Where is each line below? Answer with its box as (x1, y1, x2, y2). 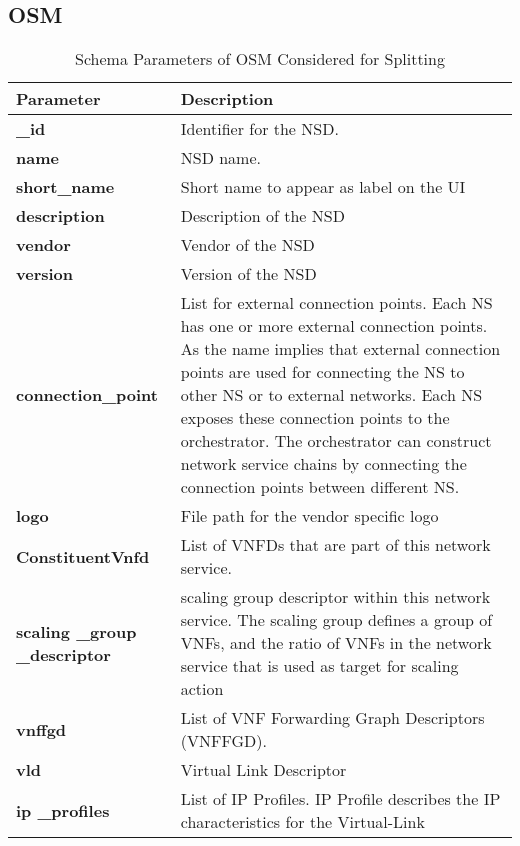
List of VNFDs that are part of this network (180, 533, 491, 557)
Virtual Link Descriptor (180, 758, 347, 782)
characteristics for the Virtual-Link (180, 810, 425, 834)
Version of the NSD (180, 262, 317, 286)
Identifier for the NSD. (180, 117, 339, 141)
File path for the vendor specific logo (180, 504, 439, 528)
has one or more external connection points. (180, 314, 488, 338)
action (180, 677, 224, 701)
